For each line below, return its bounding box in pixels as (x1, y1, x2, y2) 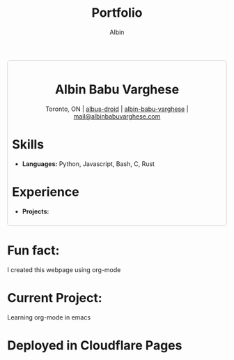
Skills (12, 137, 45, 153)
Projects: (22, 207, 49, 216)
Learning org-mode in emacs (7, 313, 91, 322)
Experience (12, 184, 79, 200)
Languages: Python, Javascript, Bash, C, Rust (22, 159, 155, 168)
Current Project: (7, 290, 102, 306)
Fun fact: (7, 242, 60, 258)
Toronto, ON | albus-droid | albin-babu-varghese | (45, 105, 189, 113)
